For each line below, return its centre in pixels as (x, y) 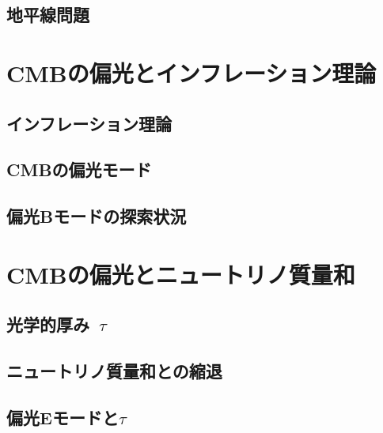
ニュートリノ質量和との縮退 (114, 371)
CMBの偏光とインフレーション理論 (191, 72)
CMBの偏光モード (79, 169)
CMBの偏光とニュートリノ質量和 (181, 274)
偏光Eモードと (63, 417)
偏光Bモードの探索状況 (97, 216)
